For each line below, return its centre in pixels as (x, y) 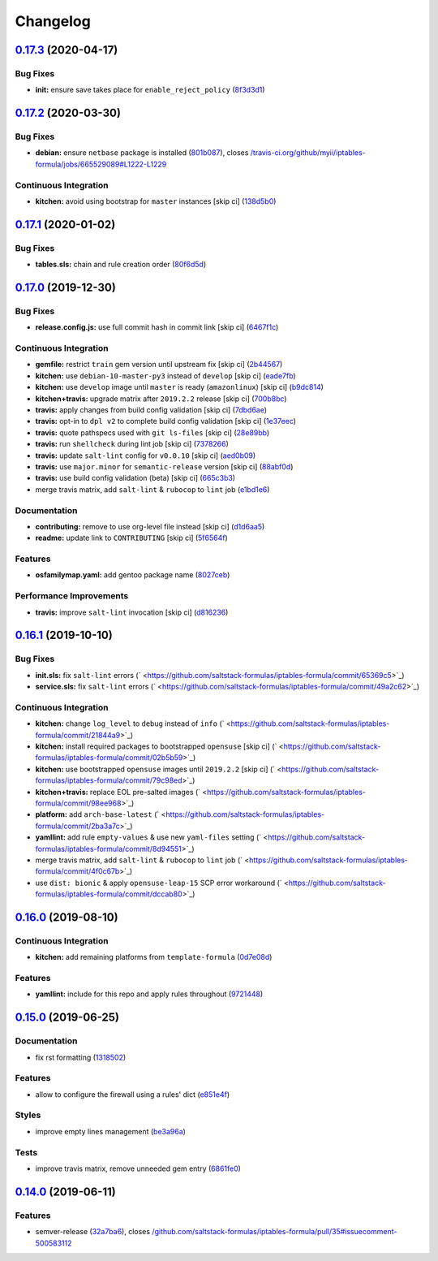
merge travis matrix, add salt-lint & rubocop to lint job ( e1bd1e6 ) (152, 489)
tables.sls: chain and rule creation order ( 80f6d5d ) (121, 265)
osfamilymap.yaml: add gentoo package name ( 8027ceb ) (133, 575)
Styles (28, 1115)
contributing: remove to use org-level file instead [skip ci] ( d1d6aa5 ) (150, 526)
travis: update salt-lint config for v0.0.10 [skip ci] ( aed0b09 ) (146, 456)
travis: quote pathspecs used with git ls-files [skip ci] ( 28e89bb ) (152, 432)
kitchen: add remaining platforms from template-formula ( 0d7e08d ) (154, 957)
